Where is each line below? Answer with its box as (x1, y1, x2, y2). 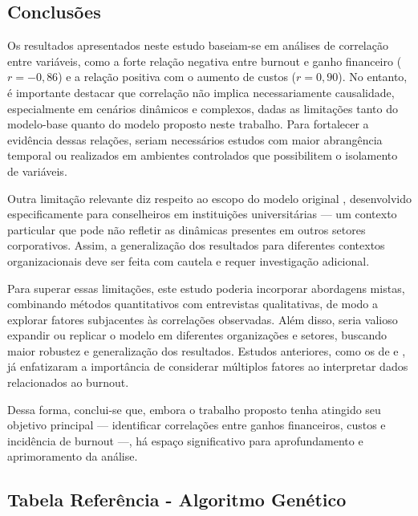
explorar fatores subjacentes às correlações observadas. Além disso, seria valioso (7, 311, 398, 327)
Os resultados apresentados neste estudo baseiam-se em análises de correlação (7, 37, 388, 54)
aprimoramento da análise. (7, 448, 138, 465)
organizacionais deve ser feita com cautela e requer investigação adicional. (7, 252, 370, 269)
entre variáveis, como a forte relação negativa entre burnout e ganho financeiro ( (7, 52, 402, 69)
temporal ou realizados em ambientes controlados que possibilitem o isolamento (7, 147, 398, 164)
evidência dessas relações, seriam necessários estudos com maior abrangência (7, 131, 383, 148)
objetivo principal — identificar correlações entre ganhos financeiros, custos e (7, 416, 386, 433)
